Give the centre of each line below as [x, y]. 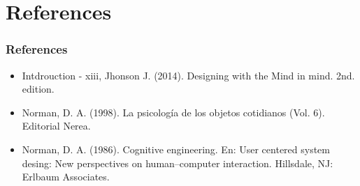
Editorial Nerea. [56, 126]
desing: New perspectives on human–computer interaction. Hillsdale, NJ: [178, 163]
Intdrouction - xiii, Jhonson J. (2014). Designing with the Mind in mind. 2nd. [188, 75]
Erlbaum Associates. [66, 177]
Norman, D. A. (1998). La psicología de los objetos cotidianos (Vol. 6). [173, 112]
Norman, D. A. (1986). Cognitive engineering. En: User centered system [176, 149]
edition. [38, 89]
